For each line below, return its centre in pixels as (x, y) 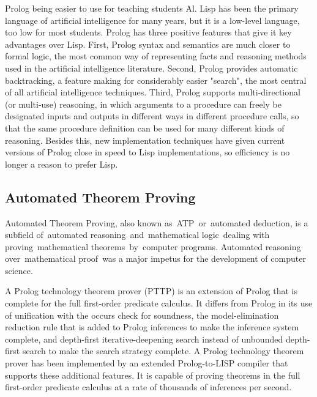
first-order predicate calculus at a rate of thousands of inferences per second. (148, 387)
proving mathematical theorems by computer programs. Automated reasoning (153, 246)
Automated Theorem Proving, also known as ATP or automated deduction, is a (157, 222)
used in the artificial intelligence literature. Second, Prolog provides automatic (151, 68)
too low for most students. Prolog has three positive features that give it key (148, 32)
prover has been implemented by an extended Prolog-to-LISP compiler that (147, 363)
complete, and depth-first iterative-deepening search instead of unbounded (144, 339)
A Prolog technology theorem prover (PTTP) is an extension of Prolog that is (151, 291)
